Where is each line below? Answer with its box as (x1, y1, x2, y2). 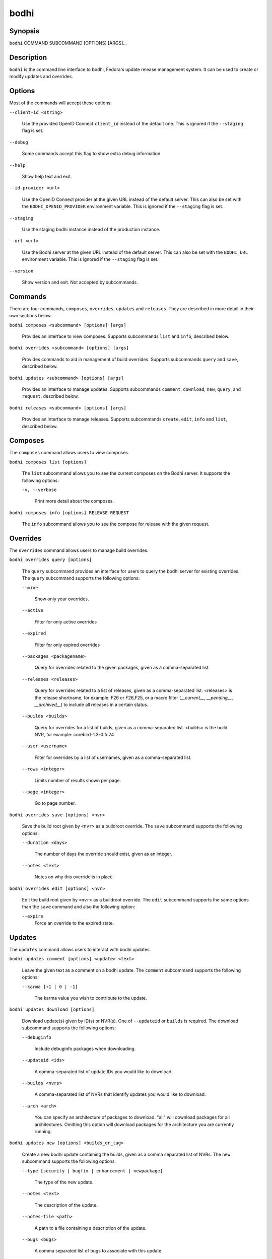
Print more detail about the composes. (34, 498, 114, 504)
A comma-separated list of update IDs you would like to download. (34, 1068, 173, 1075)
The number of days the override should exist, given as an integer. (34, 851, 172, 857)
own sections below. (9, 313, 52, 319)
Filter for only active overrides (34, 618, 97, 624)
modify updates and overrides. (9, 74, 73, 80)
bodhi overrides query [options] (9, 557, 92, 563)
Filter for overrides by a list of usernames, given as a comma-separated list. (34, 754, 192, 760)
